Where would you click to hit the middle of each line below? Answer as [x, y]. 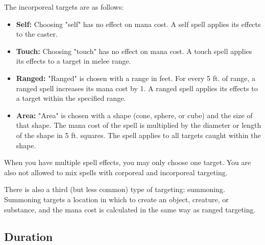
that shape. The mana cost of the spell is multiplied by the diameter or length [139, 125]
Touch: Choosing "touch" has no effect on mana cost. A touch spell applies [134, 51]
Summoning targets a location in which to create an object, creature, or [116, 199]
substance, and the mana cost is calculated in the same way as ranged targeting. [130, 209]
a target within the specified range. [71, 98]
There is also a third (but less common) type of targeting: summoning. [115, 189]
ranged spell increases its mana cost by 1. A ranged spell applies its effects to [137, 88]
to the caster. [37, 34]
